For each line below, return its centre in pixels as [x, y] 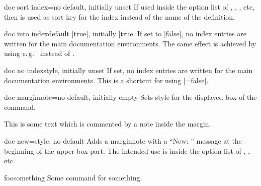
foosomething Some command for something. [73, 177]
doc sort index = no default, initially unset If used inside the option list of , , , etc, [129, 7]
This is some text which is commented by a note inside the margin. [108, 124]
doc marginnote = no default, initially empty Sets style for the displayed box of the [130, 97]
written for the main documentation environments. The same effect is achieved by [130, 43]
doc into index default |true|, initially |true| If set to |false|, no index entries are [125, 34]
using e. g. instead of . [39, 53]
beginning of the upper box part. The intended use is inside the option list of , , [127, 150]
